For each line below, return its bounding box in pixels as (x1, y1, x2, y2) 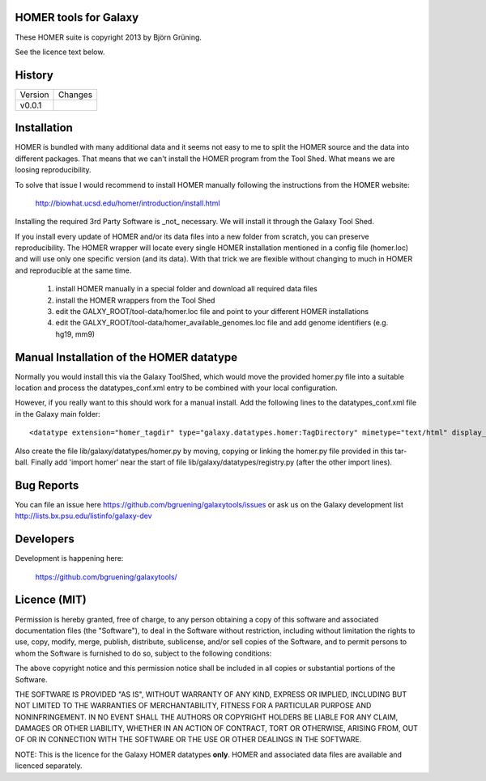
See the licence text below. (15, 47, 105, 57)
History (15, 68, 54, 82)
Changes (58, 89, 93, 100)
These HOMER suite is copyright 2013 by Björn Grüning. (15, 32, 202, 42)
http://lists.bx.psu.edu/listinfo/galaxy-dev (15, 511, 153, 521)
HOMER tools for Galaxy (15, 11, 139, 24)
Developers (15, 533, 75, 546)
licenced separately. (15, 761, 83, 770)
